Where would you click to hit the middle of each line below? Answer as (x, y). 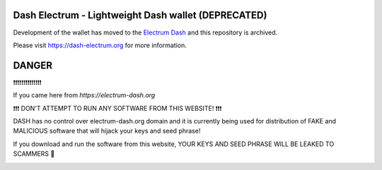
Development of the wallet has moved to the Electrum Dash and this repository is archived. (145, 32)
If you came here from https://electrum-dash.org (84, 95)
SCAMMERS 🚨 (34, 154)
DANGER (33, 65)
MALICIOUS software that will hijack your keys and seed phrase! (107, 131)
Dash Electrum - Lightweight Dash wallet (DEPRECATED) (140, 15)
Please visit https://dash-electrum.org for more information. (100, 45)
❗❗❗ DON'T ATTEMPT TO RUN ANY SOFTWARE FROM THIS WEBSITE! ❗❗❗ (117, 108)
